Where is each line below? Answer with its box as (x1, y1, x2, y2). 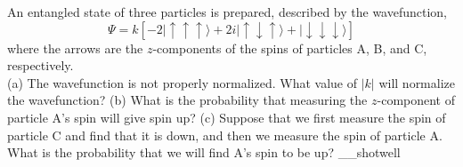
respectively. (7, 56, 74, 75)
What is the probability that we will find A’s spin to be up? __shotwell (7, 143, 401, 162)
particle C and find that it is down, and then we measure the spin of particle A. (7, 125, 443, 144)
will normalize (378, 73, 455, 91)
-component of (377, 91, 455, 109)
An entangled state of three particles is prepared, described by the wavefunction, (7, 3, 448, 20)
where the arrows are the (7, 38, 143, 57)
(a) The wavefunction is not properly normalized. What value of (7, 73, 357, 91)
